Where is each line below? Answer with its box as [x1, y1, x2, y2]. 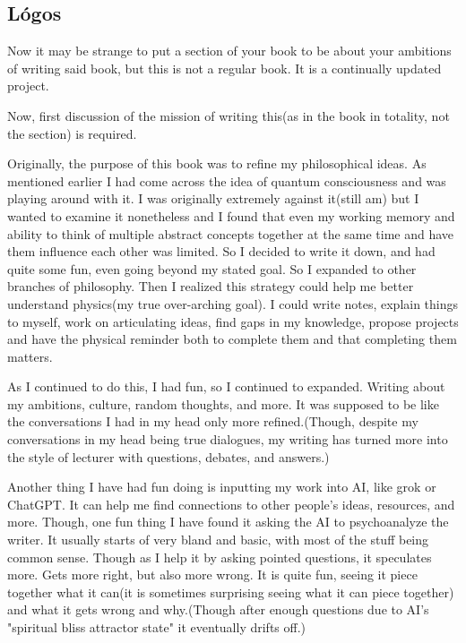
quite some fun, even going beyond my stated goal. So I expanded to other [7, 259, 417, 278]
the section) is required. [7, 124, 137, 142]
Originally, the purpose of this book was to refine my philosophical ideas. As [7, 154, 427, 173]
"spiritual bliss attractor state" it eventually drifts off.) [7, 618, 306, 637]
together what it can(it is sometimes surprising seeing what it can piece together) [7, 582, 454, 601]
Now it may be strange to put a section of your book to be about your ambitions [7, 41, 452, 60]
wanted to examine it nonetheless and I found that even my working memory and [7, 206, 455, 225]
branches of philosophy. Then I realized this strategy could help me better [7, 277, 414, 296]
